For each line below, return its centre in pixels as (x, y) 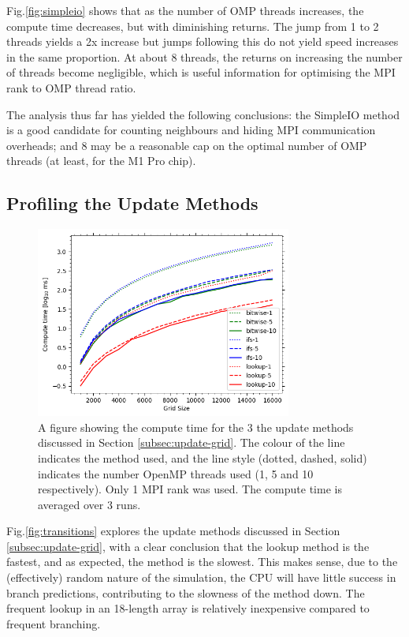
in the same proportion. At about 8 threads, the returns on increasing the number (204, 56)
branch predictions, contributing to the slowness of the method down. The (186, 592)
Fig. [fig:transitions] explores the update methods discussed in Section (173, 531)
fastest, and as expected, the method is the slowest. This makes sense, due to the (202, 562)
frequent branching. (54, 623)
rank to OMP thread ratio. (71, 87)
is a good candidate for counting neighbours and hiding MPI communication (191, 130)
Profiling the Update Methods (132, 203)
